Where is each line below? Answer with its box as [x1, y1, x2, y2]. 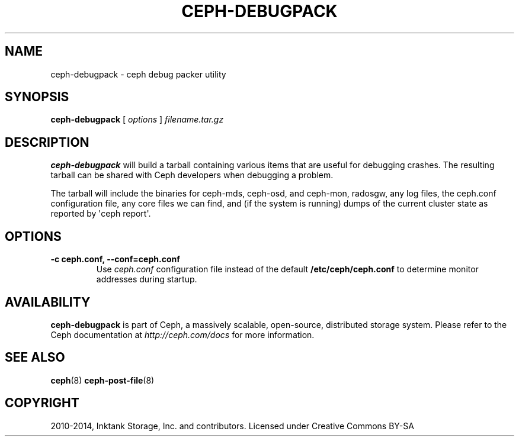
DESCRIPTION [5, 134, 89, 150]
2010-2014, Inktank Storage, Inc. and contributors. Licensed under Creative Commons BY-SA [50, 420, 414, 431]
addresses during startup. [96, 274, 197, 285]
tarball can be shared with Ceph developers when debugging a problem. [50, 170, 334, 181]
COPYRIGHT [5, 395, 79, 411]
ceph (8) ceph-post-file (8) [50, 375, 155, 385]
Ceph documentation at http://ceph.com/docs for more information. [50, 329, 315, 340]
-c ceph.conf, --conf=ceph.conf [50, 254, 180, 265]
